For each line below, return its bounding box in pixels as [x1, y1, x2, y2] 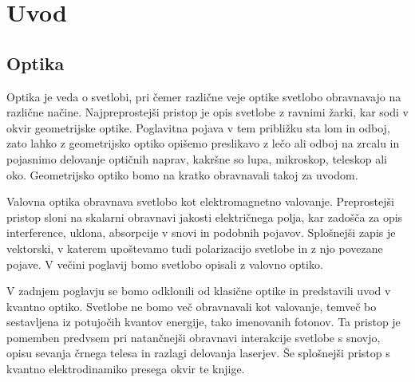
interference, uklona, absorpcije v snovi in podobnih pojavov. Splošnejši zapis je [6, 224, 396, 241]
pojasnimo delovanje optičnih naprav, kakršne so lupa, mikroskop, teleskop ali [6, 150, 387, 167]
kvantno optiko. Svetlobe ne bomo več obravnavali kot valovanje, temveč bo [6, 297, 377, 314]
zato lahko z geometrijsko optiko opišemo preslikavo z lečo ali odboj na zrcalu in [6, 135, 400, 152]
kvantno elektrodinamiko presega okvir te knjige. [6, 360, 245, 377]
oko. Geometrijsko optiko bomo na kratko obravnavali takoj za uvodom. [6, 166, 358, 183]
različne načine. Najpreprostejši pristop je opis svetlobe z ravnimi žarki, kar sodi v [6, 104, 409, 120]
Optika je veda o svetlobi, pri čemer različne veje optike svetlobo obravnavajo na [6, 88, 401, 104]
